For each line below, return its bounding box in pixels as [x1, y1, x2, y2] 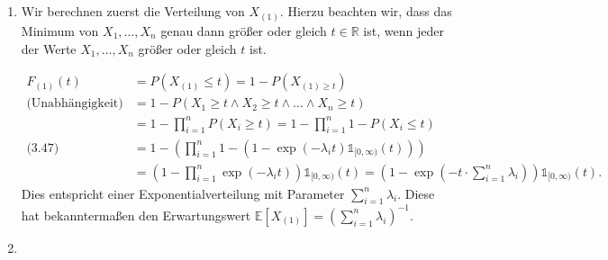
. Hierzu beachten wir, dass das [279, 2, 452, 21]
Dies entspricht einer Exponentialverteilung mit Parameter [21, 184, 345, 202]
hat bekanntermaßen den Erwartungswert [21, 205, 251, 224]
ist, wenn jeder [363, 21, 444, 40]
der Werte [21, 39, 77, 58]
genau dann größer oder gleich [160, 21, 327, 40]
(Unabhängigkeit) [26, 97, 123, 111]
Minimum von [21, 21, 99, 40]
